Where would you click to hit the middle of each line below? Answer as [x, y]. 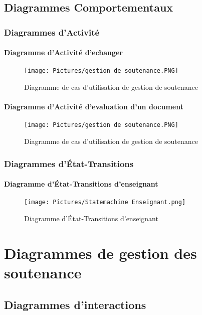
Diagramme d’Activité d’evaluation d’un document [94, 107]
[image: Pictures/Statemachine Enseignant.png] [105, 202]
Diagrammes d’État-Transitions [69, 163]
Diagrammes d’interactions [75, 304]
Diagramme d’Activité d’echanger [63, 52]
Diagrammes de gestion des [100, 253]
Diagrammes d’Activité [52, 32]
